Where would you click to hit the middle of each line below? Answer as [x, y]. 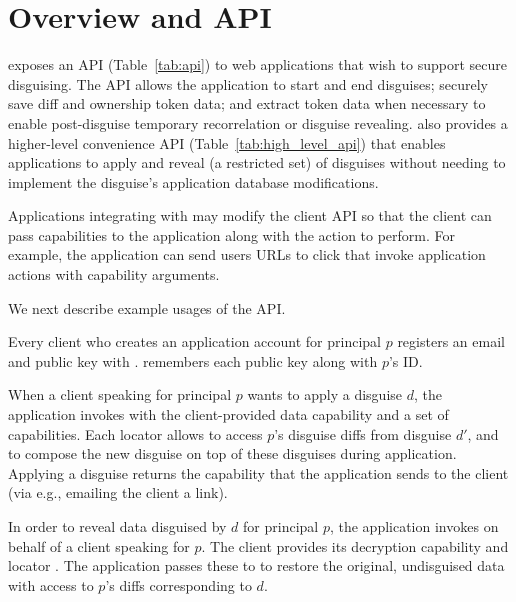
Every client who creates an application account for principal [195, 341]
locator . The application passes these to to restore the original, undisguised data [256, 565]
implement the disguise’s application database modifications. [193, 181]
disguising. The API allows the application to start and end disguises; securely [248, 83]
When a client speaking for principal [120, 394]
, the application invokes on [414, 526]
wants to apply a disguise [325, 394]
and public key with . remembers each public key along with [193, 360]
